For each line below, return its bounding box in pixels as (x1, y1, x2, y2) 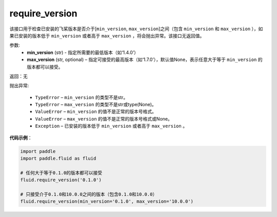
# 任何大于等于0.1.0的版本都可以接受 (20, 170, 103, 175)
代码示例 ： (9, 134, 32, 141)
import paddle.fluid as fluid (20, 155, 96, 161)
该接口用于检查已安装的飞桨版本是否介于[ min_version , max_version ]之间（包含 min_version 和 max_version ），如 (9, 26, 263, 32)
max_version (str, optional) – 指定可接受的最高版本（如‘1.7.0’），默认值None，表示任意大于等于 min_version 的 (27, 56, 263, 63)
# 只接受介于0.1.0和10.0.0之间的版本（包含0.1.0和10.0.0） (20, 191, 157, 197)
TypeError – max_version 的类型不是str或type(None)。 (35, 102, 156, 108)
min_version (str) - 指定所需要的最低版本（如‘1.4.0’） (27, 49, 138, 55)
